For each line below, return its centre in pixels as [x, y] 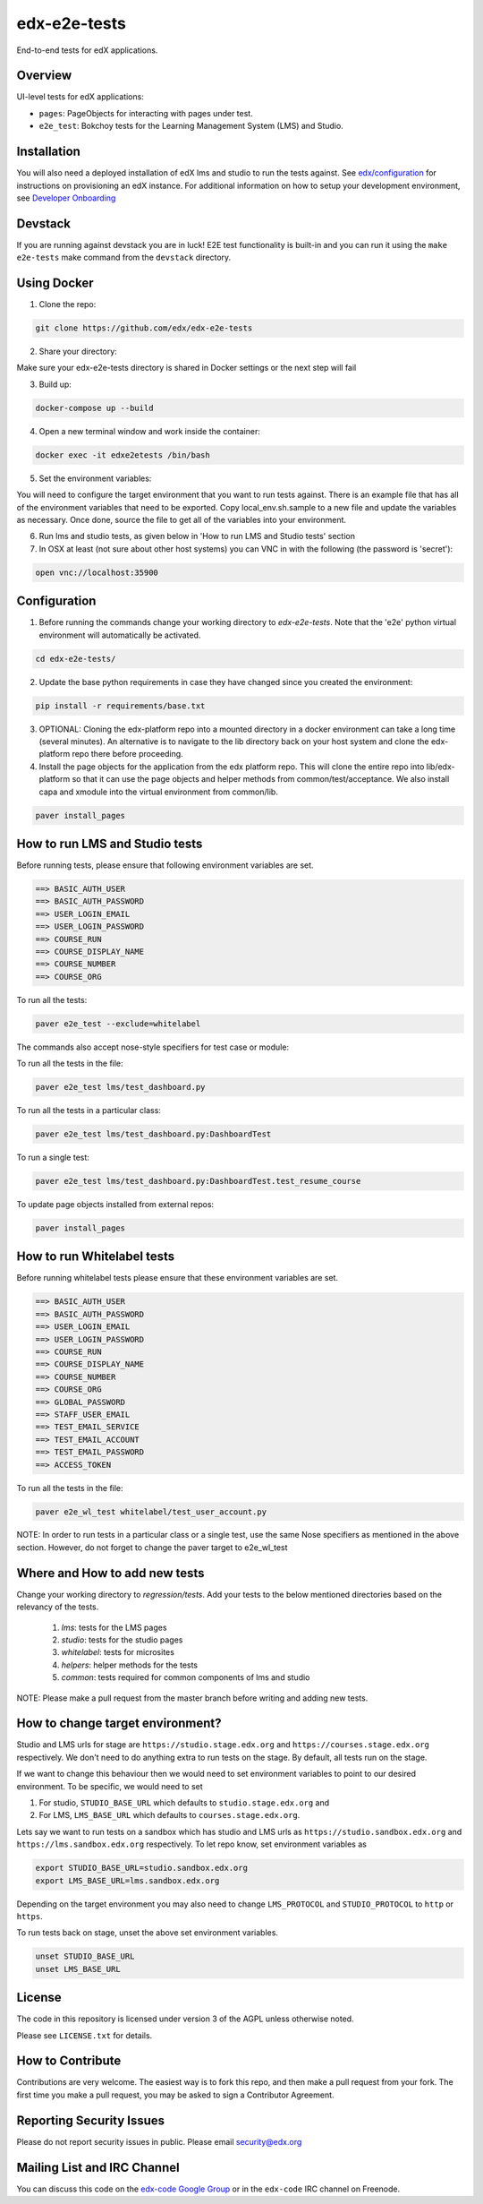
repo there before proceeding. [127, 754]
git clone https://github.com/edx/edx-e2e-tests [144, 328]
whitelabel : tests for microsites [118, 1652]
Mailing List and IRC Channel [98, 2167]
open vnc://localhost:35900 [97, 572]
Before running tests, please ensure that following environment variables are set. [165, 865]
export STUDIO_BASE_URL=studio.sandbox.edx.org [141, 1868]
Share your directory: [78, 352]
